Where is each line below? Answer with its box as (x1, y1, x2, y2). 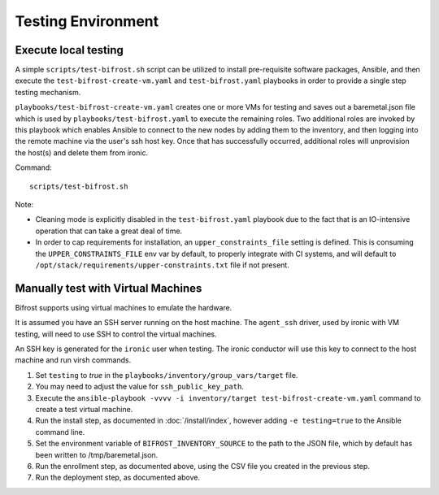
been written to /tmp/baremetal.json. (35, 449, 159, 459)
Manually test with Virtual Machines (15, 281, 202, 295)
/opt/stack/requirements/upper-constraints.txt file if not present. (35, 260, 290, 270)
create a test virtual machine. (35, 404, 133, 414)
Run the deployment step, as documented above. (35, 472, 201, 483)
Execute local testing (15, 43, 124, 57)
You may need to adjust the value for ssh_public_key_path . (35, 382, 244, 392)
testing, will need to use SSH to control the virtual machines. (15, 329, 217, 339)
